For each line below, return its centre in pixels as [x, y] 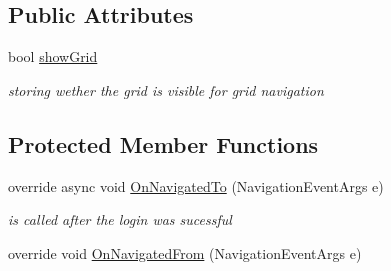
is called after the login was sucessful [120, 219]
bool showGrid [53, 56]
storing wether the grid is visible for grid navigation [166, 89]
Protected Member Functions [163, 143]
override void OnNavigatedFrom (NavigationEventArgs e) [185, 252]
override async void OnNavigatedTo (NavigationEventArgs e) [196, 185]
